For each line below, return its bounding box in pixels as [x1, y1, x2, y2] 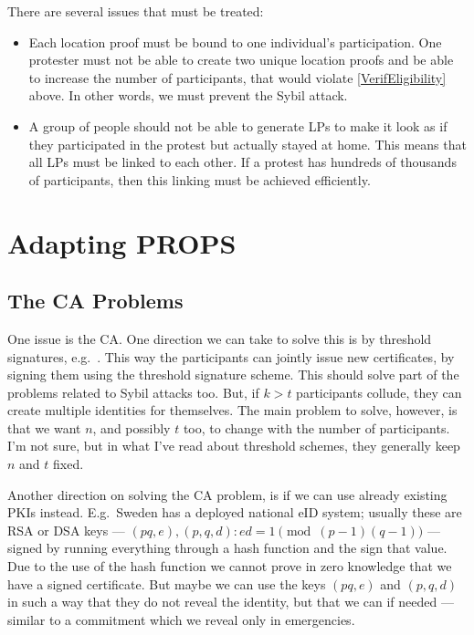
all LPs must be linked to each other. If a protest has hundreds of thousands [28, 152, 457, 172]
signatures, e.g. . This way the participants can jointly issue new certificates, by [7, 347, 455, 366]
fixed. [53, 454, 84, 474]
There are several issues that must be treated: [7, 2, 264, 20]
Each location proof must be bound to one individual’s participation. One [28, 32, 442, 51]
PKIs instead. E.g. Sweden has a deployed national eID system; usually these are [7, 503, 462, 522]
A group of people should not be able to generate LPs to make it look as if [28, 116, 448, 135]
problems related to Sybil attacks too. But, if [7, 382, 259, 401]
